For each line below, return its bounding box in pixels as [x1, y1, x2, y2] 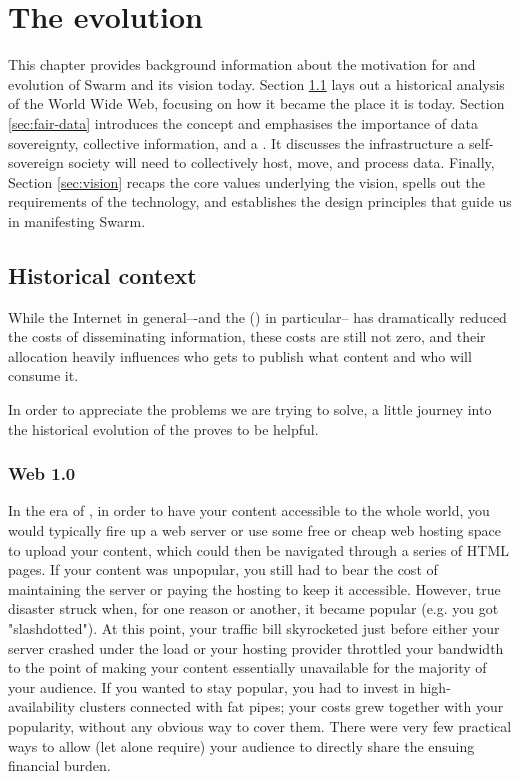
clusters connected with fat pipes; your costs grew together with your [79, 696, 504, 717]
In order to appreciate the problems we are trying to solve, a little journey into [8, 399, 492, 420]
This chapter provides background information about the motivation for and [8, 54, 476, 75]
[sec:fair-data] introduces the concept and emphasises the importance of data [8, 112, 478, 133]
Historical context [8, 259, 197, 290]
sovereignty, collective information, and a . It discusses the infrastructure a [8, 132, 465, 153]
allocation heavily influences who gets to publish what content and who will [8, 345, 472, 366]
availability [8, 696, 75, 717]
